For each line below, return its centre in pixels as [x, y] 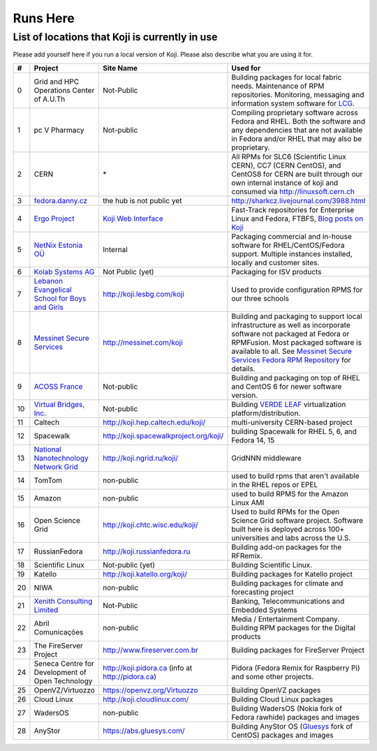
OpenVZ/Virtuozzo [65, 690]
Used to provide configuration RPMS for [297, 290]
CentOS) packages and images [283, 735]
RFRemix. [247, 556]
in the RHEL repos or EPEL [275, 484]
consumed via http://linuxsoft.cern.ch [293, 191]
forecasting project [263, 592]
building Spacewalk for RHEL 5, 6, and [294, 431]
